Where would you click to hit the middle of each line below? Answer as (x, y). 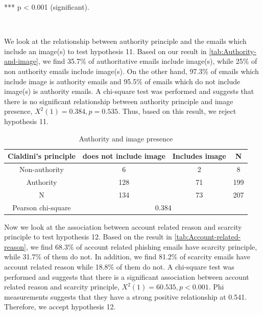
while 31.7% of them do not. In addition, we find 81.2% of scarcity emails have (127, 257)
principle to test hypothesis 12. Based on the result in (88, 237)
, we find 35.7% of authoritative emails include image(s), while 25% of (148, 61)
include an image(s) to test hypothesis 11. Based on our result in (105, 51)
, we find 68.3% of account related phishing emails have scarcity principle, (141, 246)
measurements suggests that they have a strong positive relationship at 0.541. (126, 296)
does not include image (124, 156)
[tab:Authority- (233, 51)
